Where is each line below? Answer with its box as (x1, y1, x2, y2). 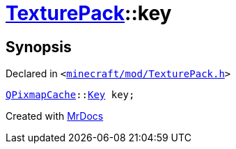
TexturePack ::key (6, 1, 172, 25)
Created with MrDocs (6, 110, 104, 123)
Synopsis (6, 38, 72, 56)
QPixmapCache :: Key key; (6, 89, 135, 101)
